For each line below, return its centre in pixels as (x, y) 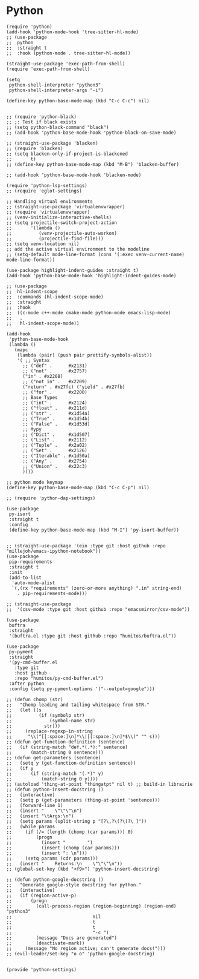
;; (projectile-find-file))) (55, 239)
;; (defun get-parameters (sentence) (54, 757)
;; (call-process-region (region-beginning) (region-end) (91, 906)
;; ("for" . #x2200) (55, 392)
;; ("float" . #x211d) (55, 408)
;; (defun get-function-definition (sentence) (66, 742)
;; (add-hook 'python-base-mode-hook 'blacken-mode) (74, 175)
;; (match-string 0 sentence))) (55, 752)
